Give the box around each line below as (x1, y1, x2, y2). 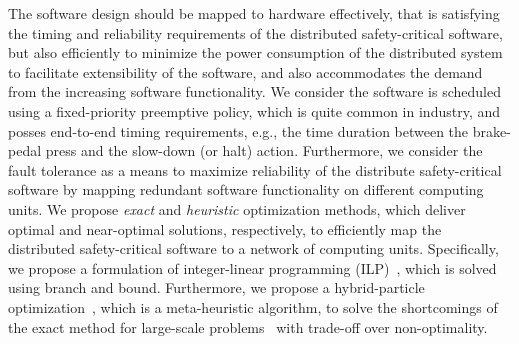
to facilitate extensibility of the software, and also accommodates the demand (8, 61, 483, 82)
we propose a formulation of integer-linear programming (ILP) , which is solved (8, 257, 497, 278)
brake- (472, 120, 511, 141)
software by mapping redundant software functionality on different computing (8, 179, 484, 200)
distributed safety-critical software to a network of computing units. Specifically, (8, 238, 499, 259)
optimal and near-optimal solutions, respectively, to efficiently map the (8, 218, 442, 239)
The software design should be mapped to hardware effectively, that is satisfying (8, 3, 500, 23)
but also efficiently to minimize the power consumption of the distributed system (8, 42, 503, 63)
